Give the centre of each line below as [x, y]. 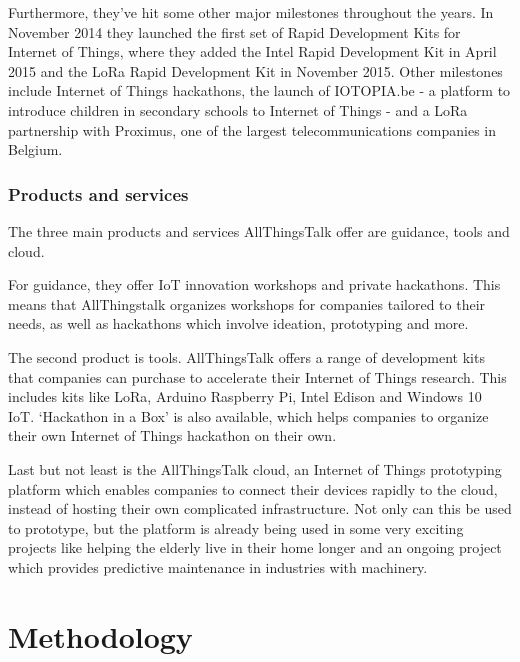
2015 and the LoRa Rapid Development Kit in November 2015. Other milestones [255, 70]
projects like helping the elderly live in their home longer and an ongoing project [255, 547]
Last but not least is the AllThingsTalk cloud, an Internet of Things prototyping [255, 468]
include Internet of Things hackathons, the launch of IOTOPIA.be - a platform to [259, 90]
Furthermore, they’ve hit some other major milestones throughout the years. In [251, 12]
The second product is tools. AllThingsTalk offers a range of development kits [246, 356]
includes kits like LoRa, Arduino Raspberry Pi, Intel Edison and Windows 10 [245, 396]
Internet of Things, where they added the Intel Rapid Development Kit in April [252, 51]
